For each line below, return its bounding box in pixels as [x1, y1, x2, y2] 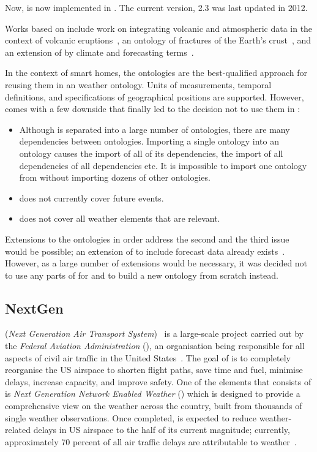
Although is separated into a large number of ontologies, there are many [19, 122, 290, 135]
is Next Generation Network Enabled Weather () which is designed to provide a [5, 387, 300, 400]
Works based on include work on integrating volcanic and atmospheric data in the [5, 21, 313, 34]
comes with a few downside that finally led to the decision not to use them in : [5, 102, 300, 115]
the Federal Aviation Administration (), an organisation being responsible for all [5, 339, 305, 352]
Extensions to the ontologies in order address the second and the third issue [5, 232, 289, 245]
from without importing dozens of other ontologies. [19, 171, 211, 184]
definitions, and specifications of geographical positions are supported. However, [5, 90, 304, 103]
